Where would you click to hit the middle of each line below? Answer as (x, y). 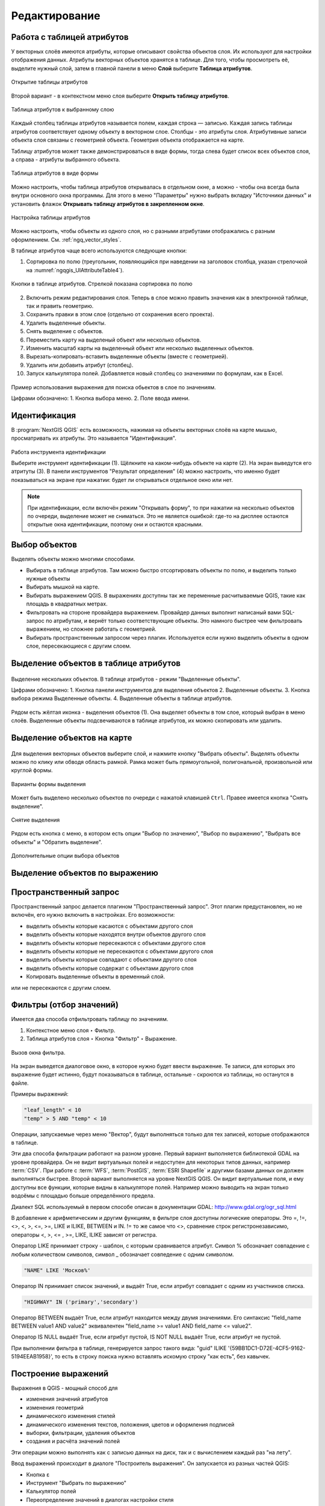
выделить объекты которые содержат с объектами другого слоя (110, 968)
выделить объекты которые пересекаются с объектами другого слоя (116, 943)
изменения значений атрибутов (67, 1399)
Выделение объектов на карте (72, 738)
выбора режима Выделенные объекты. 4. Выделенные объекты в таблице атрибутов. (122, 698)
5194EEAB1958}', (32, 1357)
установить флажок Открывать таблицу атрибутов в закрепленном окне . (108, 204)
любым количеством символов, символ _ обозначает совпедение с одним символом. (122, 1254)
